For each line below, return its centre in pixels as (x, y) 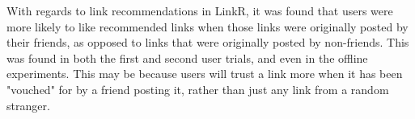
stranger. (28, 105)
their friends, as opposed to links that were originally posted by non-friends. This (208, 42)
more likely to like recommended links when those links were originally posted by (207, 26)
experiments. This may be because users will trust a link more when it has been (205, 74)
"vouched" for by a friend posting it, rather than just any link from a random (198, 89)
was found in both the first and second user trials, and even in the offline (187, 57)
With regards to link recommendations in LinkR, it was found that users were (200, 10)
